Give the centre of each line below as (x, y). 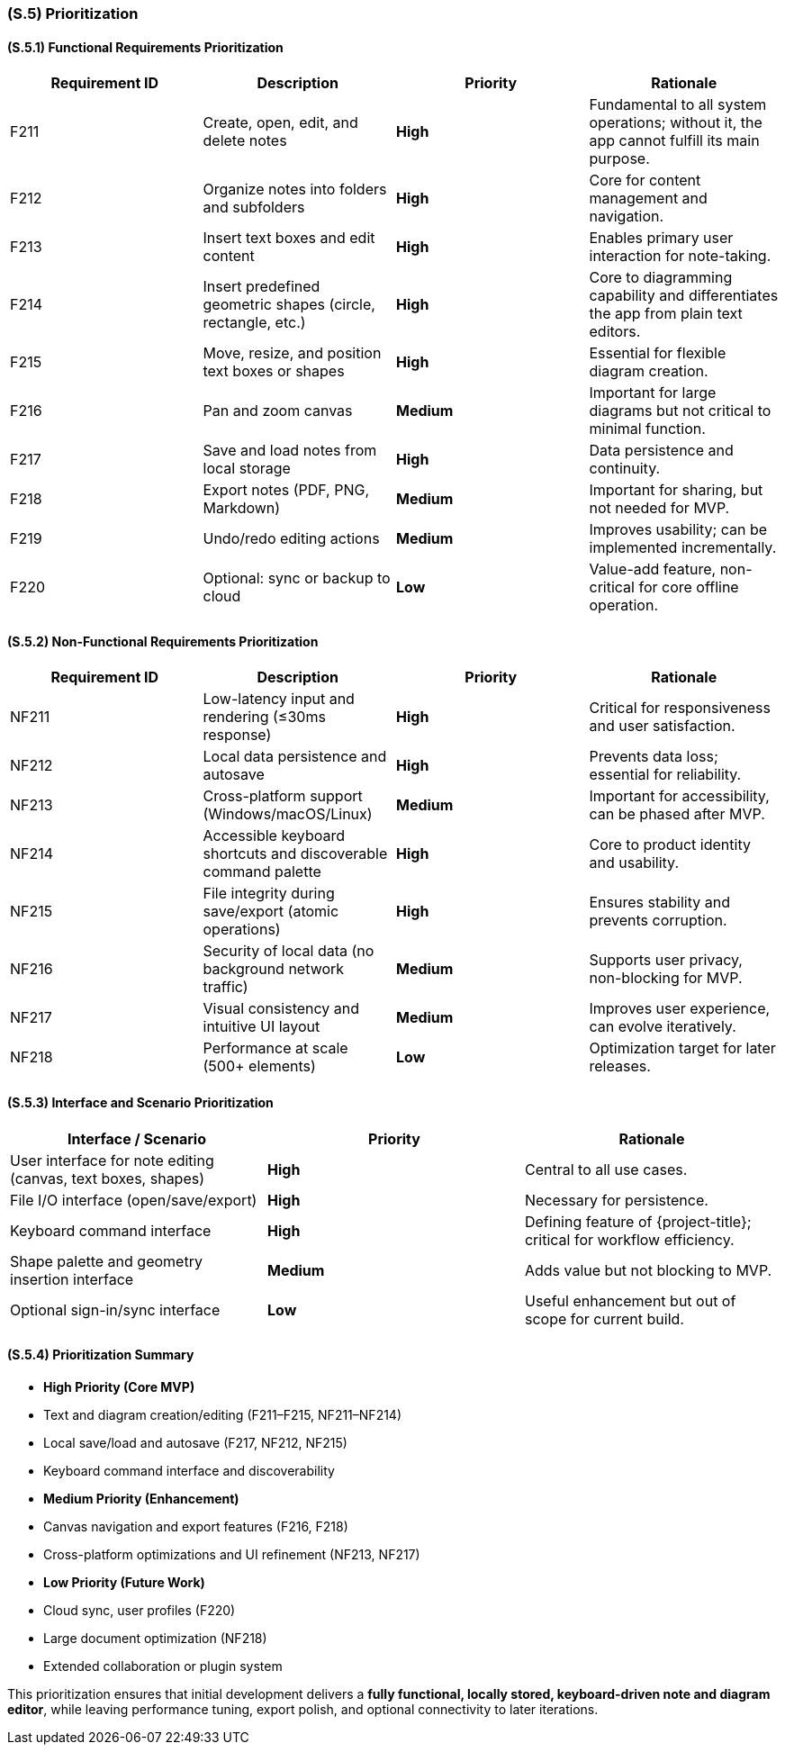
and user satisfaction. (662, 726)
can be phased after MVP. (677, 814)
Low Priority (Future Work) (124, 1582)
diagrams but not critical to (680, 411)
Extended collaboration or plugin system (163, 1666)
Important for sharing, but (676, 490)
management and (648, 199)
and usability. (634, 863)
